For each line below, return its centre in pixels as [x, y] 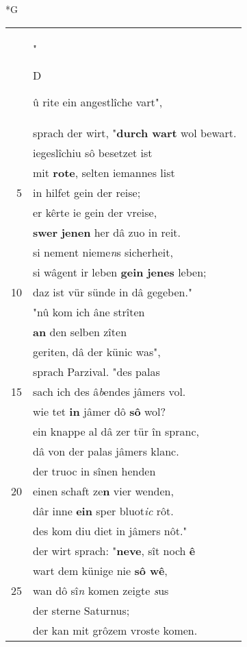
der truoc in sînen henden [94, 471]
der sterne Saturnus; [81, 610]
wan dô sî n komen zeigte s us [101, 590]
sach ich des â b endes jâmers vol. [109, 391]
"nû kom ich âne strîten [89, 311]
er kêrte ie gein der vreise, [95, 212]
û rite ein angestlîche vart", [98, 102]
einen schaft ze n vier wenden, [103, 491]
